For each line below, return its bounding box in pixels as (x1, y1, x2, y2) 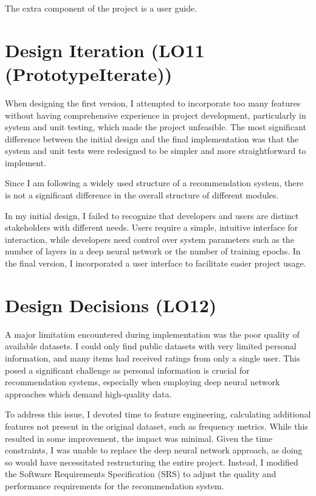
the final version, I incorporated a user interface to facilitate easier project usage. (5, 257, 306, 270)
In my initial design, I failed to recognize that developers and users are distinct (5, 209, 299, 222)
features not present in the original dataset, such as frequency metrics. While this (5, 419, 308, 432)
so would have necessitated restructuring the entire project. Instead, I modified (5, 455, 298, 468)
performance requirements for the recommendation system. (5, 479, 224, 492)
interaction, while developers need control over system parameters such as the (5, 232, 294, 245)
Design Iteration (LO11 (5, 37, 205, 62)
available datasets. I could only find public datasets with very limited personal (5, 340, 297, 352)
